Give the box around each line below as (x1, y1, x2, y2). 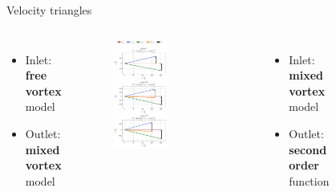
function (289, 172, 330, 189)
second (289, 141, 327, 157)
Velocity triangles (6, 2, 92, 18)
